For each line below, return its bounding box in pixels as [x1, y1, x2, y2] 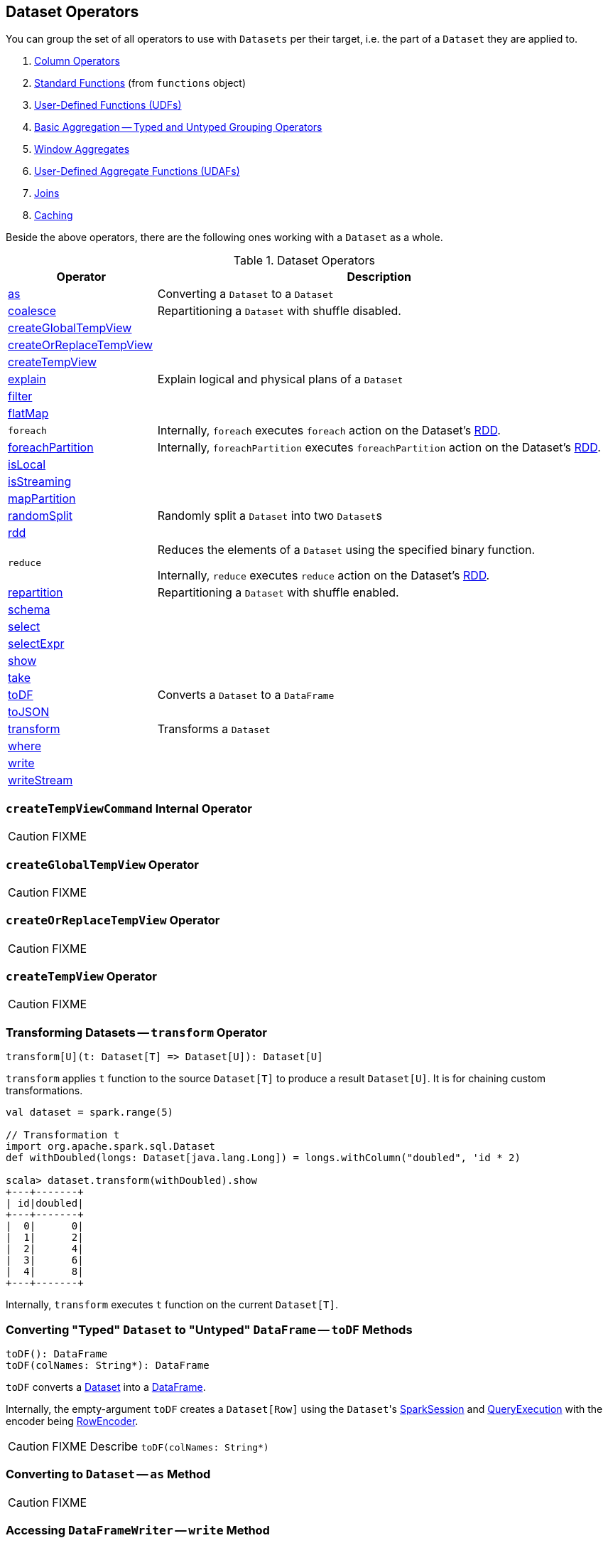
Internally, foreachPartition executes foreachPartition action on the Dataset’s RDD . [157, 440, 601, 455]
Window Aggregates [34, 143, 130, 156]
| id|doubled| [6, 1197, 84, 1210]
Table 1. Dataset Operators [233, 253, 375, 268]
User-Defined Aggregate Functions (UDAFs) [34, 165, 240, 178]
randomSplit [8, 508, 72, 523]
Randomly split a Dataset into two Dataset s [157, 508, 382, 523]
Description [347, 269, 411, 284]
